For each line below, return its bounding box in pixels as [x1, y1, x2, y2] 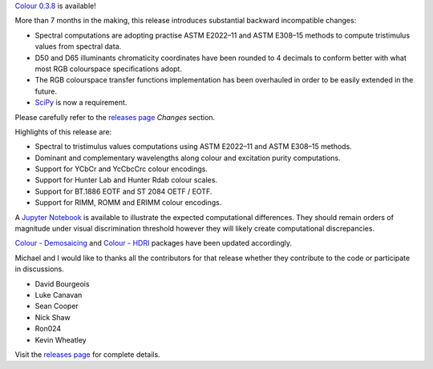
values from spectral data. [34, 42, 122, 51]
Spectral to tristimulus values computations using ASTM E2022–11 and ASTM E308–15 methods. [34, 142, 352, 151]
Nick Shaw [34, 312, 71, 322]
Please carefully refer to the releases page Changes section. [14, 112, 216, 122]
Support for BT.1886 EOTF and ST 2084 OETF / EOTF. [34, 187, 212, 196]
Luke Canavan [34, 290, 83, 299]
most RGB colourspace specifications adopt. [34, 64, 182, 74]
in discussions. [14, 264, 64, 274]
